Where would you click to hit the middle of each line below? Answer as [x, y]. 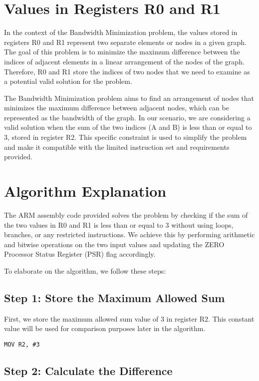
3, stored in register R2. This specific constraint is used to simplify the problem [126, 137]
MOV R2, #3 [22, 344]
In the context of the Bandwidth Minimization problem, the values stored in [121, 32]
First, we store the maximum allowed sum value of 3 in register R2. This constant [129, 318]
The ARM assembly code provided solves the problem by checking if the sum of [126, 214]
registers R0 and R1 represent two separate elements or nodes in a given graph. [126, 42]
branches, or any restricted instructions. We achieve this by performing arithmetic [129, 234]
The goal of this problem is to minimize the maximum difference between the [122, 52]
